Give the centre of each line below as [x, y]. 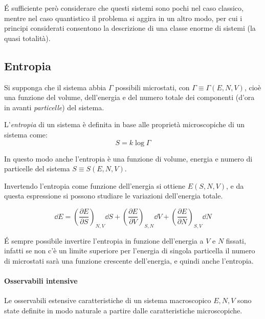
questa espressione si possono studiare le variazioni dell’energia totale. [114, 196]
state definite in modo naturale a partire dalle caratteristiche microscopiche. [123, 310]
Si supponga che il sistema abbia [55, 87]
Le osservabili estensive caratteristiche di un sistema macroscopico [108, 300]
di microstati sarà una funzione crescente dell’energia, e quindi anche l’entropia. [129, 260]
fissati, [236, 240]
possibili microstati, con [152, 87]
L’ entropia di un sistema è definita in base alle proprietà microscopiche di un [125, 124]
